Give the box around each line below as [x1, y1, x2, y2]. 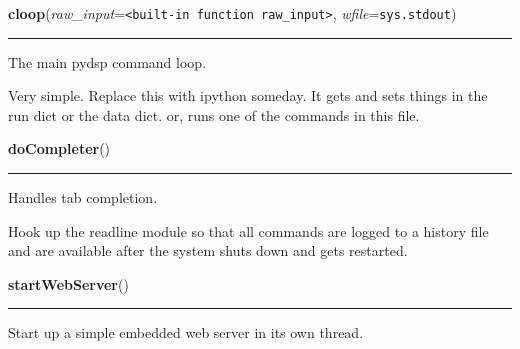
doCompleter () [8, 138, 111, 159]
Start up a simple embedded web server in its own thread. [8, 322, 364, 343]
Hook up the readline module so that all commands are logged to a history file [8, 220, 489, 241]
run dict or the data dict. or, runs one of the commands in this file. [8, 104, 420, 125]
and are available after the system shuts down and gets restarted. [8, 240, 408, 261]
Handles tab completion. [8, 187, 158, 208]
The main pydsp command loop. [8, 51, 207, 72]
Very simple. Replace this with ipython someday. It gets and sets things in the [8, 85, 488, 106]
